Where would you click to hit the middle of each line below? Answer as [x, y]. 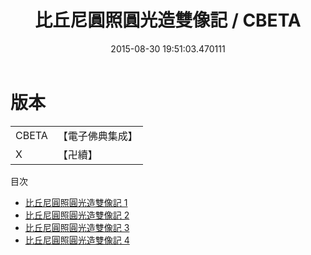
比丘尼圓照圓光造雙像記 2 [77, 215]
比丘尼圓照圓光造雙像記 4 [77, 240]
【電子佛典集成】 [97, 136]
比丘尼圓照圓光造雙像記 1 [76, 202]
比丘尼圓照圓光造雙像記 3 [77, 227]
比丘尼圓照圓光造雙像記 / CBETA [168, 20]
